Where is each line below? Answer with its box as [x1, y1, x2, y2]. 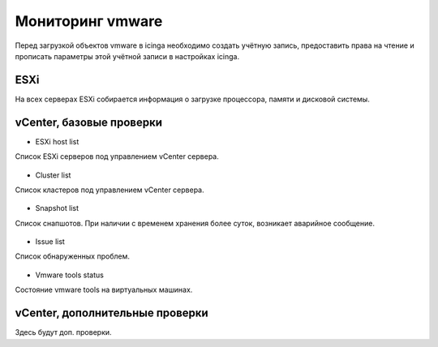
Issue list [35, 237, 65, 246]
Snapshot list [35, 203, 79, 213]
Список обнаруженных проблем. [15, 251, 130, 261]
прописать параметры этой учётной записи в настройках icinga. [15, 51, 239, 61]
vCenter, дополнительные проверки [15, 306, 208, 320]
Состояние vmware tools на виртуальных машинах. [15, 285, 193, 295]
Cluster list [35, 170, 71, 180]
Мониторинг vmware [15, 12, 163, 30]
